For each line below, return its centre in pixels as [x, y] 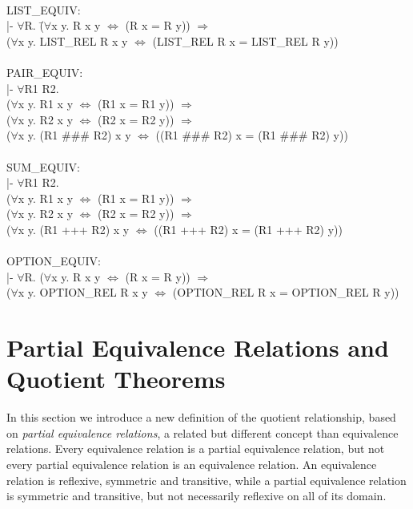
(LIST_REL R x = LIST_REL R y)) [245, 40]
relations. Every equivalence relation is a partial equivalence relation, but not [196, 448]
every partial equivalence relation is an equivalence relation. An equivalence [192, 465]
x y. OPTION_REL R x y [83, 292]
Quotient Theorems [116, 379]
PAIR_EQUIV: [45, 73]
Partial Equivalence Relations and [198, 347]
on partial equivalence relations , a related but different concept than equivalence [202, 432]
